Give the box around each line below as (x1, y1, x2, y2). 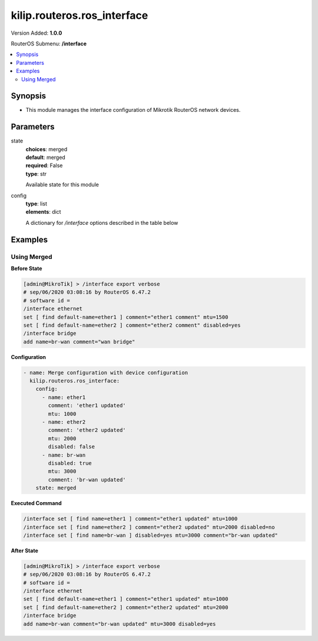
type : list (25, 200, 47, 207)
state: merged (35, 484, 77, 491)
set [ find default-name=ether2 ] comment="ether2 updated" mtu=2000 (23, 604, 228, 610)
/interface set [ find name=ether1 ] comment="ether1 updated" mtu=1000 (23, 516, 238, 522)
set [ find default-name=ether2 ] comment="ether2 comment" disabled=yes (23, 321, 241, 328)
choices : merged (25, 145, 68, 152)
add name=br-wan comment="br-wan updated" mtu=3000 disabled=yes (23, 620, 216, 627)
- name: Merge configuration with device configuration (23, 369, 188, 376)
